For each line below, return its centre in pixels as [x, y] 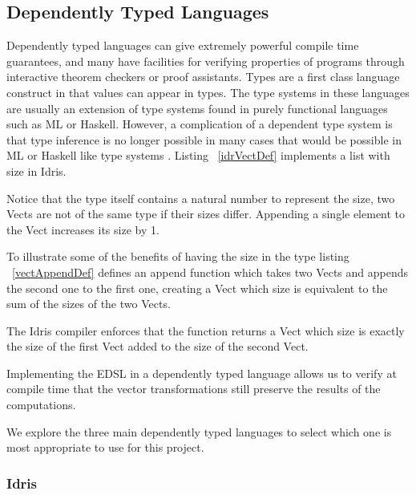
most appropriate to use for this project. [105, 447]
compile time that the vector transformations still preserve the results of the [194, 389]
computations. [41, 405]
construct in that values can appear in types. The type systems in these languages [208, 92]
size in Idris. [36, 170]
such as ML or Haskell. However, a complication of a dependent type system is [200, 124]
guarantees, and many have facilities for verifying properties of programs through [206, 61]
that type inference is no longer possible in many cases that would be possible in [204, 139]
